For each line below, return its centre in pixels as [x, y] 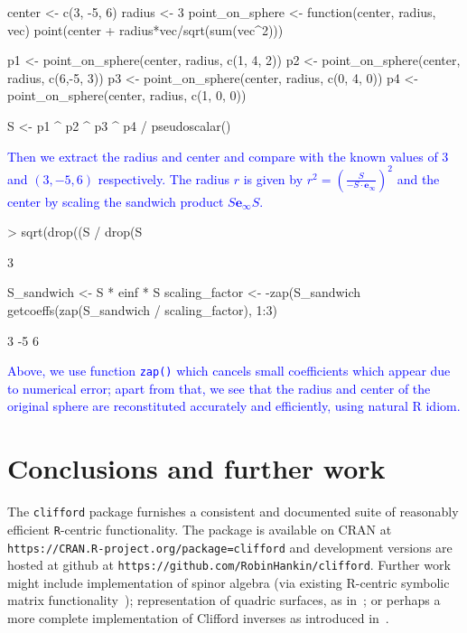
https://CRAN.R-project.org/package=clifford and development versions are [230, 547]
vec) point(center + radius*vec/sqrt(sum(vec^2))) [145, 29]
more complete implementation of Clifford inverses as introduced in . [198, 618]
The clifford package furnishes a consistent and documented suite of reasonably [233, 512]
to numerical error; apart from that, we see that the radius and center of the [219, 388]
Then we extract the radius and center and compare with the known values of [223, 156]
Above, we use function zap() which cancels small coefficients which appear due [229, 371]
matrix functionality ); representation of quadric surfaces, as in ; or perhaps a [224, 600]
